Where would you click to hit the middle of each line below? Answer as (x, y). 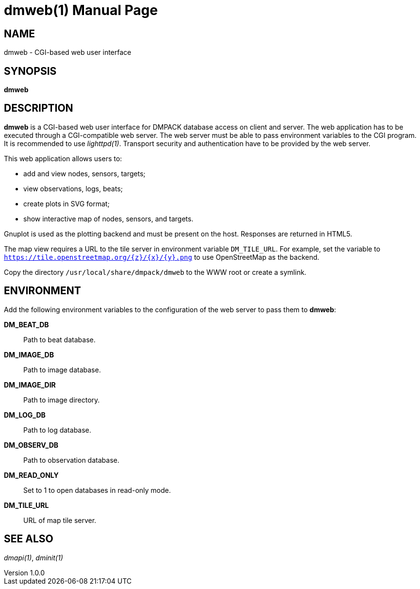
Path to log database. (57, 430)
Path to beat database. (59, 339)
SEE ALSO (29, 539)
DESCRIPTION (39, 108)
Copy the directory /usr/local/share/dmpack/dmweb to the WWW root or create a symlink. (155, 272)
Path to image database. (62, 370)
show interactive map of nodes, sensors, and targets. (109, 219)
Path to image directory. (62, 400)
